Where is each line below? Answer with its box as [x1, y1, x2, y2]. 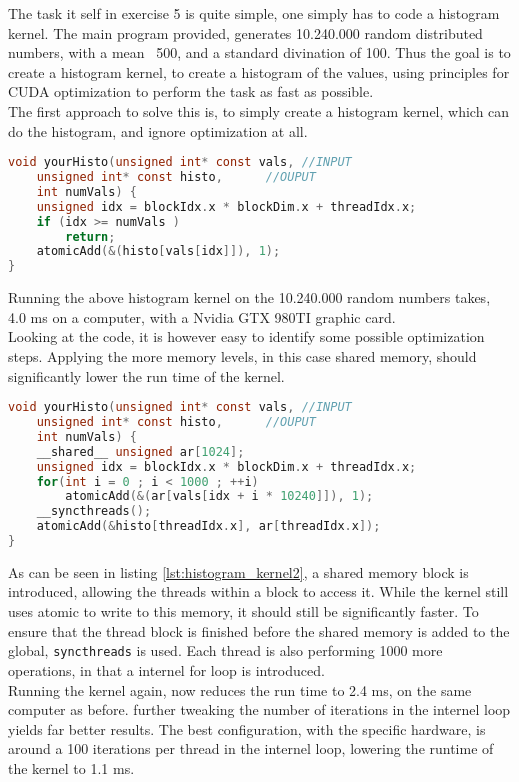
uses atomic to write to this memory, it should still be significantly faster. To [8, 601, 479, 622]
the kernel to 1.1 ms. [8, 757, 135, 778]
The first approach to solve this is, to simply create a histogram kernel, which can [8, 100, 510, 121]
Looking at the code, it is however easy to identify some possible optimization [8, 326, 485, 347]
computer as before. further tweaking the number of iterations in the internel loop [8, 699, 511, 720]
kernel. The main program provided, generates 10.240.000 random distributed [8, 22, 483, 43]
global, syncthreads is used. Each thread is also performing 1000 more [8, 640, 443, 661]
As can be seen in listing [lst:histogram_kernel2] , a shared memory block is [8, 561, 469, 582]
